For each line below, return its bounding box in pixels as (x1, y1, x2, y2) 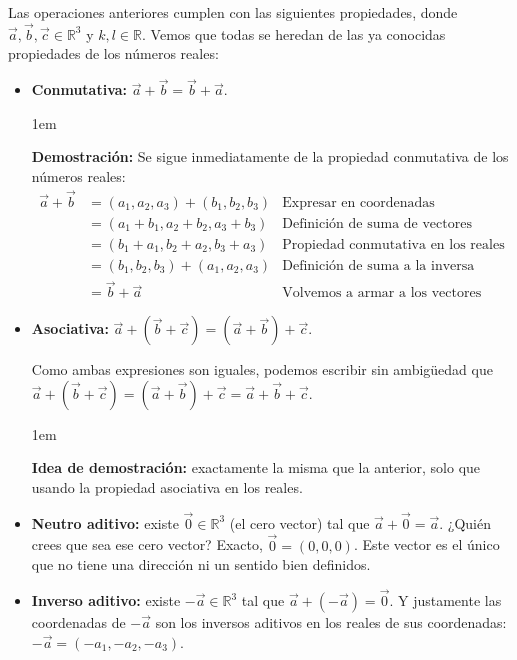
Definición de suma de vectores (282, 216, 472, 231)
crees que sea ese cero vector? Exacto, (31, 534, 263, 555)
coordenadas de (31, 612, 126, 632)
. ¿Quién (439, 512, 491, 533)
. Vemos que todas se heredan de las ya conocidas (142, 23, 446, 44)
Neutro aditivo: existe (31, 512, 179, 533)
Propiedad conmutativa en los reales (282, 237, 505, 252)
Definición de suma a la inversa (282, 258, 475, 273)
